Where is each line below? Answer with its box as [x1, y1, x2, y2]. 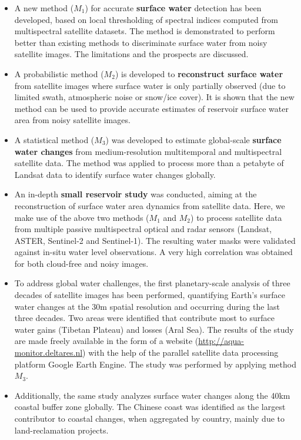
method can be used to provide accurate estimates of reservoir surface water [14, 102, 289, 114]
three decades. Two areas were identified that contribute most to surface [14, 312, 275, 324]
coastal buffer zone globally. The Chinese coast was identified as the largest [14, 401, 286, 413]
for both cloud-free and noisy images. [14, 257, 149, 269]
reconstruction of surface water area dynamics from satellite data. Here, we [14, 199, 285, 211]
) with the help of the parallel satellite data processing [82, 346, 279, 359]
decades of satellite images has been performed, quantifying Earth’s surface [14, 289, 285, 301]
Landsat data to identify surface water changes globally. [14, 168, 216, 180]
